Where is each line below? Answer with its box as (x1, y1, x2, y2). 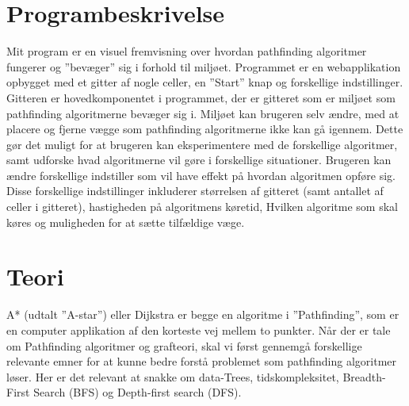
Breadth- (342, 368, 386, 385)
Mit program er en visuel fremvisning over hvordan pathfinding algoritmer (6, 43, 367, 59)
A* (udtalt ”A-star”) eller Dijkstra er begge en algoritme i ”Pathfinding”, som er (6, 306, 399, 323)
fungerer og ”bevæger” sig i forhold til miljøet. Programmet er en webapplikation (6, 58, 401, 75)
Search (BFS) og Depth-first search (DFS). (33, 384, 242, 400)
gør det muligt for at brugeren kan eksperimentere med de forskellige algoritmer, (6, 136, 398, 152)
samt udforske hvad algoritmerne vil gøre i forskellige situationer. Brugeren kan (6, 151, 392, 168)
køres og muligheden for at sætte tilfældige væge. (6, 213, 245, 230)
